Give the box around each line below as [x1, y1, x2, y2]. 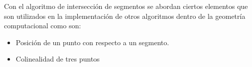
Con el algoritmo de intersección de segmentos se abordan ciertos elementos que [4, 1, 248, 11]
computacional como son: [4, 20, 81, 31]
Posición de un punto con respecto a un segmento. [15, 37, 169, 47]
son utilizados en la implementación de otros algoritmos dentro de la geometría [4, 10, 246, 21]
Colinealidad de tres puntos [15, 54, 100, 64]
